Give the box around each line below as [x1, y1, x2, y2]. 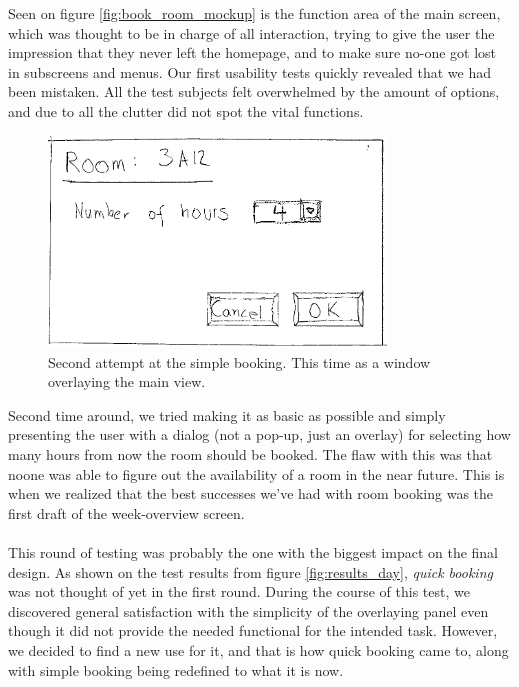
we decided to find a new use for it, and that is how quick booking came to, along [8, 639, 509, 660]
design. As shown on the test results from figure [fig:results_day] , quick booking [8, 561, 493, 582]
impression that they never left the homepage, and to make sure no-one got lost [8, 42, 497, 63]
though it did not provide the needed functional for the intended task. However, [8, 620, 498, 641]
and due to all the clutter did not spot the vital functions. [8, 100, 364, 121]
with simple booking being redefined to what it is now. [8, 659, 344, 680]
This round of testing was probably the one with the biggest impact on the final [8, 541, 499, 562]
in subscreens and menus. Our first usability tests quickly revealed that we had [8, 61, 491, 82]
